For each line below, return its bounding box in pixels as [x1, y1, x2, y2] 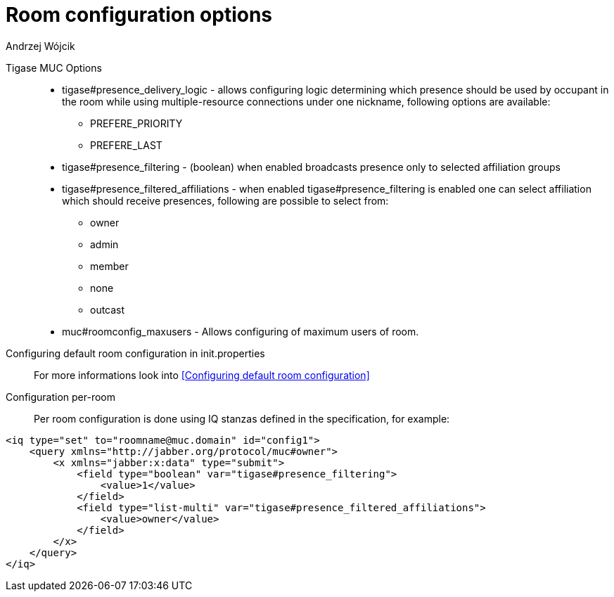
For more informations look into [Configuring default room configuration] [34, 368, 370, 381]
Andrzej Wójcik [6, 39, 75, 52]
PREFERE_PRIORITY [90, 117, 183, 129]
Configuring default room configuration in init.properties [6, 347, 265, 359]
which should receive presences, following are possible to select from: [62, 194, 389, 207]
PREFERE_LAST [90, 139, 162, 151]
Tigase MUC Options [6, 61, 102, 74]
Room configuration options [6, 3, 273, 27]
